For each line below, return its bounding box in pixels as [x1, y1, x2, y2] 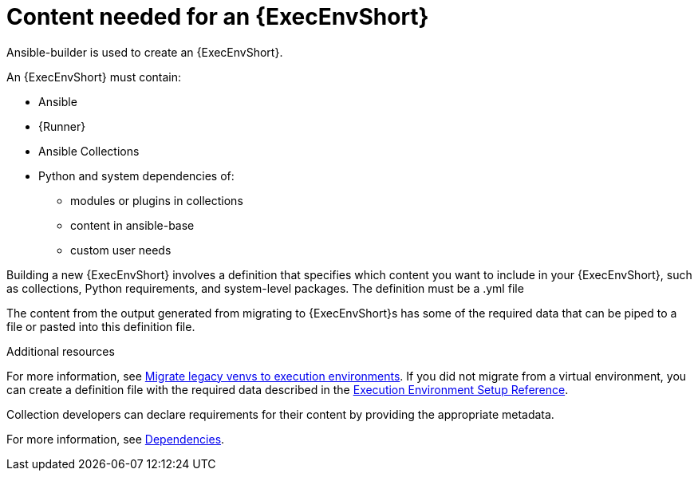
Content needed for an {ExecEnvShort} [6, 3, 429, 30]
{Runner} [38, 119, 86, 133]
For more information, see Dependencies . [6, 432, 225, 446]
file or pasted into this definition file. [6, 319, 195, 333]
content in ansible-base [70, 218, 195, 232]
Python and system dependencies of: [38, 168, 235, 183]
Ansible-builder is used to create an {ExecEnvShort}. [6, 45, 283, 59]
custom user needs [70, 242, 172, 257]
